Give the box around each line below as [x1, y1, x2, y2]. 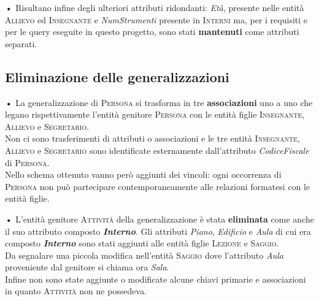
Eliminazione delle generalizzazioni [5, 67, 229, 86]
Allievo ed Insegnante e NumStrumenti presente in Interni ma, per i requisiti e [5, 13, 308, 26]
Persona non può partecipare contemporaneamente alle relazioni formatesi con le [5, 180, 310, 192]
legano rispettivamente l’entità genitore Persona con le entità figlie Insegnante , [5, 108, 305, 121]
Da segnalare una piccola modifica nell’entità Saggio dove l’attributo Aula [5, 248, 283, 261]
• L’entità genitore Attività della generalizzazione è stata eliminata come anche [5, 212, 314, 225]
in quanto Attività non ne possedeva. [5, 284, 147, 297]
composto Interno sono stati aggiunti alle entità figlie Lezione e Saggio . [5, 237, 279, 250]
